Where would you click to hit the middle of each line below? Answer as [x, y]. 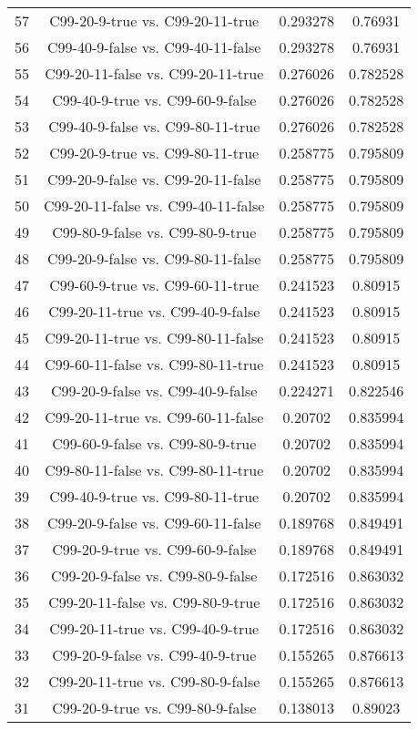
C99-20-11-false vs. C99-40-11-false [154, 206]
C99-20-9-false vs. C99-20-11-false [154, 179]
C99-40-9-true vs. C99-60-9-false [154, 100]
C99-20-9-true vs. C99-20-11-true [154, 21]
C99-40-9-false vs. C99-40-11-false [154, 47]
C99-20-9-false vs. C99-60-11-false [154, 523]
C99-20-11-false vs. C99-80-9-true [154, 602]
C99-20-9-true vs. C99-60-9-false [154, 549]
